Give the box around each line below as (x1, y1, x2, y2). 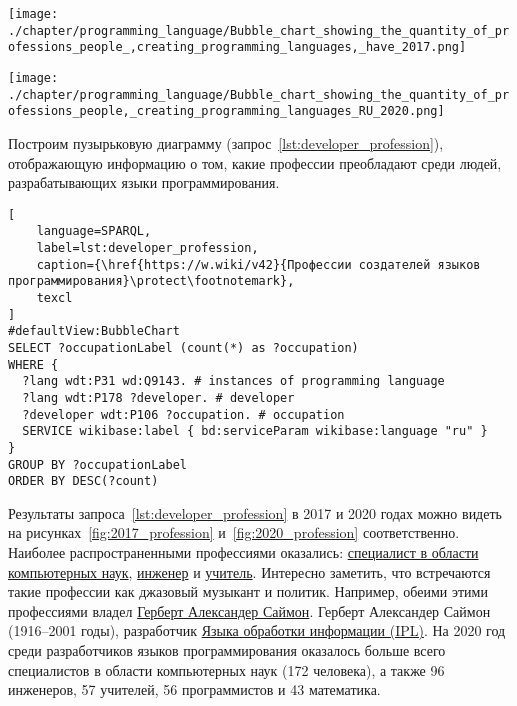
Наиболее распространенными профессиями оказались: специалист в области (8, 542, 479, 563)
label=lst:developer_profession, (36, 241, 259, 256)
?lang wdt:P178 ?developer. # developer (22, 390, 295, 405)
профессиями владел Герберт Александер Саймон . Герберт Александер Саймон (8, 600, 491, 621)
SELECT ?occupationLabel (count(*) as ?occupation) (8, 340, 359, 355)
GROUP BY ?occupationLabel (8, 457, 187, 472)
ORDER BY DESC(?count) (8, 474, 159, 489)
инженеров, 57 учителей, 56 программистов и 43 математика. (8, 679, 381, 700)
